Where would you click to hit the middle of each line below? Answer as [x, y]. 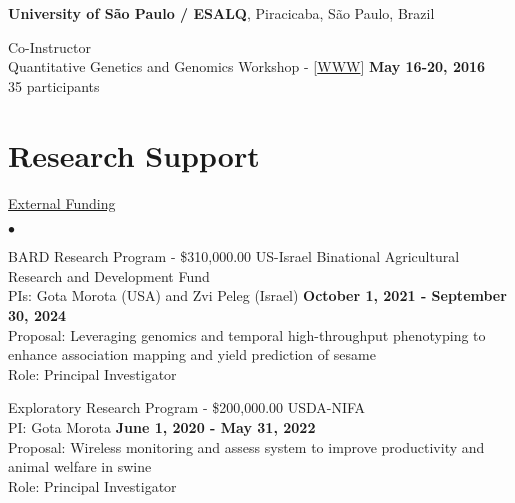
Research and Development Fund [109, 275]
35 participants [54, 85]
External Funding [62, 202]
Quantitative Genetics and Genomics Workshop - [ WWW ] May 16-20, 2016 [247, 66]
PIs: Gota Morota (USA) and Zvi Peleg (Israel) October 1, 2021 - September [257, 295]
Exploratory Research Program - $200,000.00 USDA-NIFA [187, 407]
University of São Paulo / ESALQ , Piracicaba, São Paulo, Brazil [221, 13]
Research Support [134, 154]
